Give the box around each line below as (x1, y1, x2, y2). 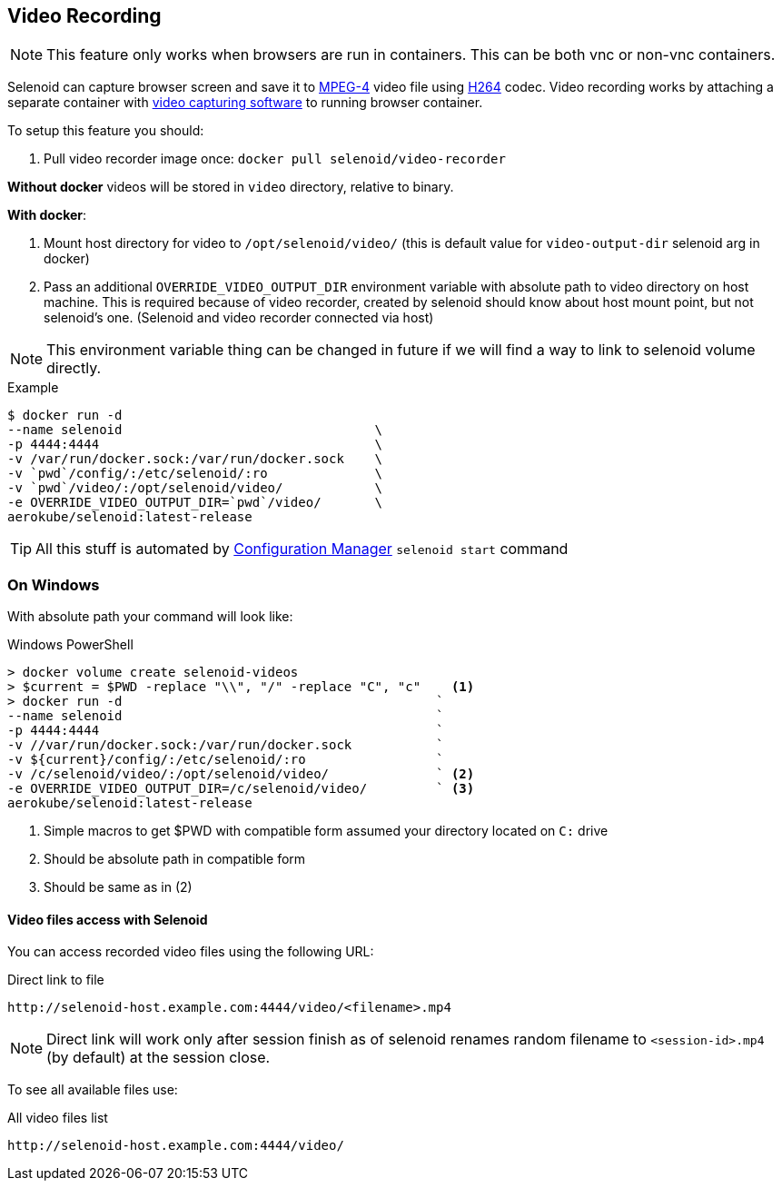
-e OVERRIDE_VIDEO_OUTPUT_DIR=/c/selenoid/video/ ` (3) (7, 781, 475, 797)
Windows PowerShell (7, 637, 134, 653)
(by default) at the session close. (46, 1048, 271, 1067)
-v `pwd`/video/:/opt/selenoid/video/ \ (7, 480, 383, 496)
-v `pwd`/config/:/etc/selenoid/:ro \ (7, 466, 383, 481)
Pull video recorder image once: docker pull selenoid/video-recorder (44, 151, 506, 167)
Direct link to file (7, 972, 104, 988)
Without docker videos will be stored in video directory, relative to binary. (7, 179, 454, 195)
